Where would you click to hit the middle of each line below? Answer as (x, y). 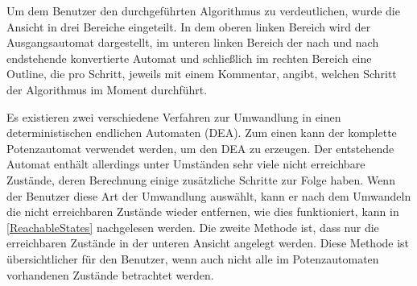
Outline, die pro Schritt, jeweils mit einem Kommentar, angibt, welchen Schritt (202, 74)
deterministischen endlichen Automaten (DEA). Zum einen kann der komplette (202, 133)
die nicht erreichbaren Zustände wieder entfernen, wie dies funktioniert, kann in (203, 211)
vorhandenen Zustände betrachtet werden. (110, 274)
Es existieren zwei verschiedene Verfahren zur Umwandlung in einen (174, 116)
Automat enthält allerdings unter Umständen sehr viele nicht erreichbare (186, 164)
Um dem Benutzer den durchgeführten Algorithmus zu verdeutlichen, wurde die (203, 10)
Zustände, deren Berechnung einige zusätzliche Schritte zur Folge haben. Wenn (201, 179)
